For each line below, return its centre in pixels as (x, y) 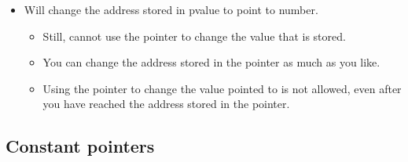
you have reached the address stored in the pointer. (166, 104)
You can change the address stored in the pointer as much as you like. (211, 62)
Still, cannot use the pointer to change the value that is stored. (194, 36)
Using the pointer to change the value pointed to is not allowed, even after (222, 88)
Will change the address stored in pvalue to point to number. (171, 9)
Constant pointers (80, 146)
